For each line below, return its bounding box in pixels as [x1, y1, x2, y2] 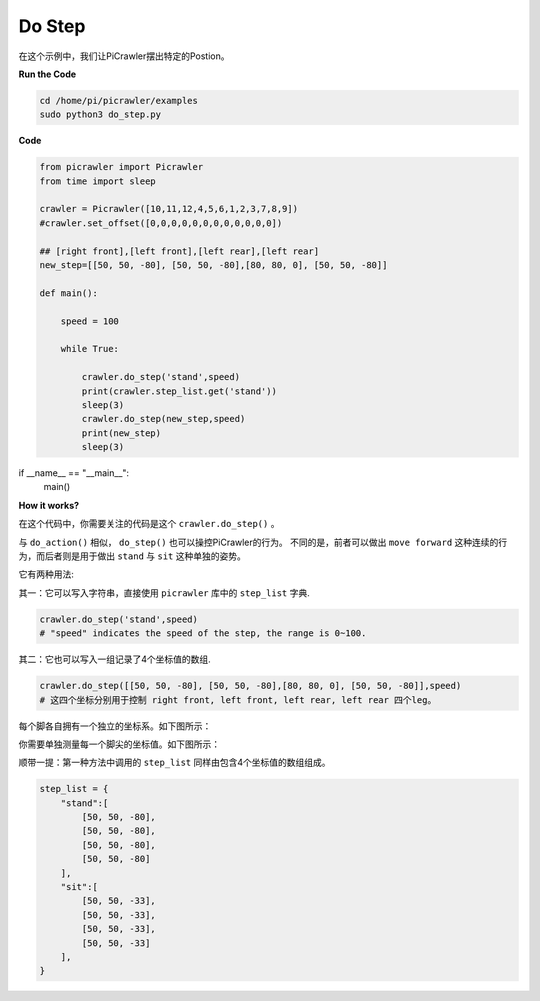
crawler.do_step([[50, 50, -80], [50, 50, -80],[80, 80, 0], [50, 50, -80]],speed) [39, 680, 462, 692]
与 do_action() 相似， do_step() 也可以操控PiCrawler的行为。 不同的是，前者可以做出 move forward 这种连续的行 [18, 536, 508, 548]
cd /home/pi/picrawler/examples [39, 95, 199, 106]
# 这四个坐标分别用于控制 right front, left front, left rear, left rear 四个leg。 [39, 694, 437, 705]
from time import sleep [39, 175, 157, 187]
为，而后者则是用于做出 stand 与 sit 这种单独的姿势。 [18, 550, 247, 562]
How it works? [18, 499, 80, 511]
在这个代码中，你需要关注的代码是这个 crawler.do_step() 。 [18, 518, 280, 530]
